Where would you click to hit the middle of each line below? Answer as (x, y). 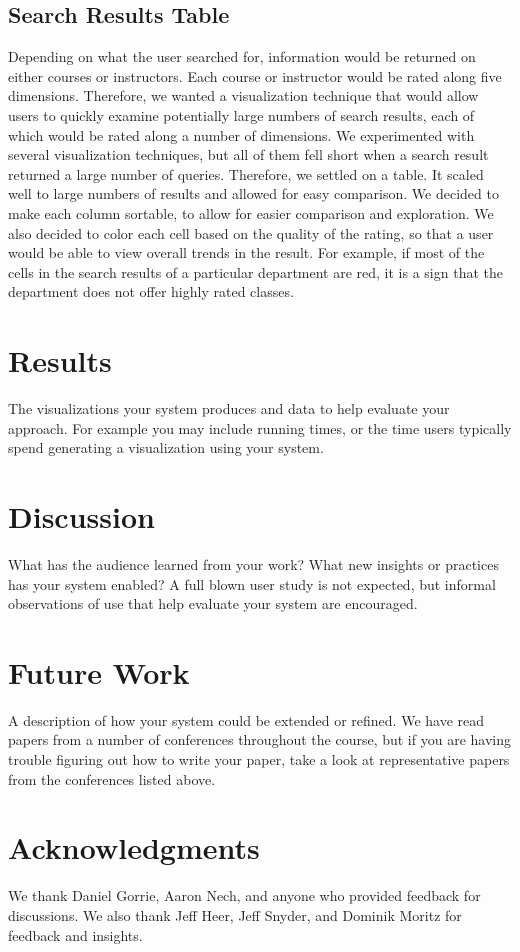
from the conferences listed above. (112, 778)
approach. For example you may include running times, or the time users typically (260, 427)
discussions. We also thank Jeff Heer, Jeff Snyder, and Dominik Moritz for (235, 914)
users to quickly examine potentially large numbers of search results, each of (241, 114)
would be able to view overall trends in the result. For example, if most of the (246, 252)
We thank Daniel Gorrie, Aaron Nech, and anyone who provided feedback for (244, 895)
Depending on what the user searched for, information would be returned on (242, 56)
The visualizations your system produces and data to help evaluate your (229, 408)
